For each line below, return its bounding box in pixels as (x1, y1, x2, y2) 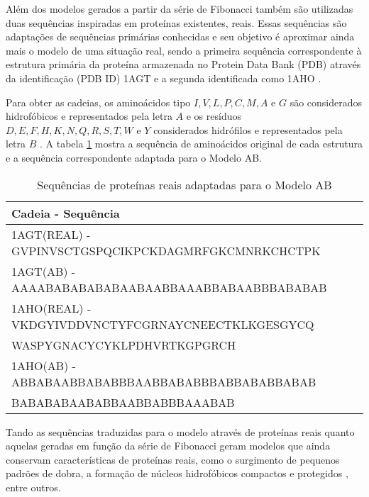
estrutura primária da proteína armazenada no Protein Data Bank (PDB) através (6, 57, 361, 72)
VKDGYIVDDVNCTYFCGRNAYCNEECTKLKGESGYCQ (11, 315, 314, 333)
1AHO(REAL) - (11, 299, 92, 316)
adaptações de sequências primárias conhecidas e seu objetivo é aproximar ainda (6, 29, 355, 44)
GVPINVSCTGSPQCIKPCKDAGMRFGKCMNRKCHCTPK (11, 242, 321, 259)
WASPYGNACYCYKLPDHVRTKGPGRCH (11, 336, 236, 353)
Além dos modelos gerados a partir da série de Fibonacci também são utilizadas (6, 1, 353, 16)
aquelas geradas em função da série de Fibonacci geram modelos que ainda (6, 438, 331, 453)
